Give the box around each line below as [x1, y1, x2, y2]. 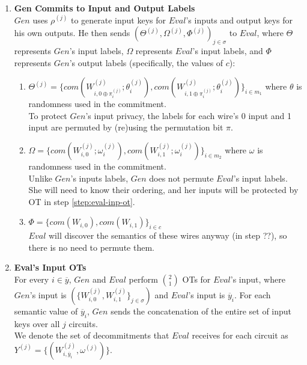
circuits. [68, 317, 98, 330]
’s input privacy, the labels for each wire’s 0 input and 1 [85, 109, 292, 121]
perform [129, 272, 158, 285]
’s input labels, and [192, 44, 263, 57]
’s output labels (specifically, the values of [69, 56, 223, 69]
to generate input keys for [70, 13, 166, 26]
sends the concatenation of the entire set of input [111, 304, 292, 317]
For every [14, 272, 49, 285]
